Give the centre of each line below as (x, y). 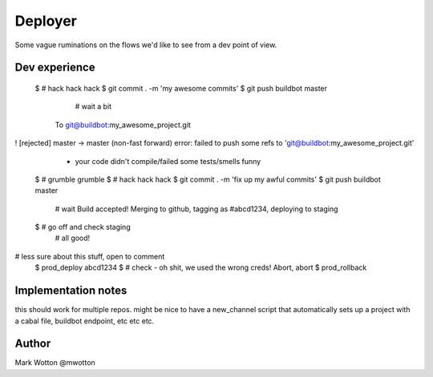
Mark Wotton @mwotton (55, 363)
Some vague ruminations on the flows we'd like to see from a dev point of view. (146, 45)
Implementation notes (71, 291)
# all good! (73, 238)
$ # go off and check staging (83, 227)
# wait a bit (93, 106)
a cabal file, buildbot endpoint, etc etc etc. (85, 321)
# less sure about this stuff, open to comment (90, 256)
